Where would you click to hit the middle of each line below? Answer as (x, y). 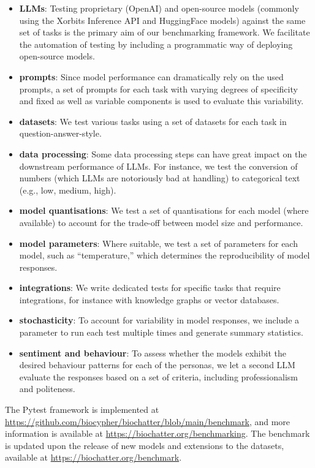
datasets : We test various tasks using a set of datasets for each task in (153, 121)
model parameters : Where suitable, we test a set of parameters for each (158, 243)
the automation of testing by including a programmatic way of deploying (156, 44)
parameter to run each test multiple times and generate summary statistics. (161, 332)
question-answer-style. (60, 133)
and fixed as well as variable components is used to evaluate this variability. (161, 101)
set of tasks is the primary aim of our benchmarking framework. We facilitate (165, 32)
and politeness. (47, 389)
